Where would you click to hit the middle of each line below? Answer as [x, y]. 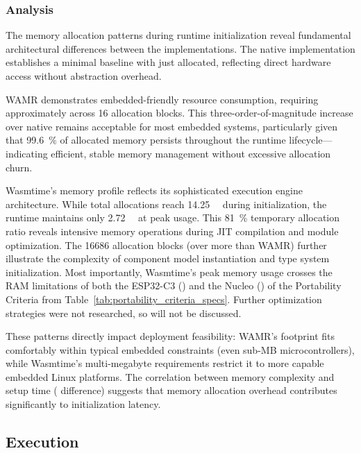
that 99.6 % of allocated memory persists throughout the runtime [146, 140]
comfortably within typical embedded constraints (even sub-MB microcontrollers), [180, 349]
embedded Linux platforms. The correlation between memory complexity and [170, 376]
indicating [27, 153]
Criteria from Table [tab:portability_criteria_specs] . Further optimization [164, 299]
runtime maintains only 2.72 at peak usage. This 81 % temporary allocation [173, 217]
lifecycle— [311, 140]
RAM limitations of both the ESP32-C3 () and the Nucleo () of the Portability [174, 285]
